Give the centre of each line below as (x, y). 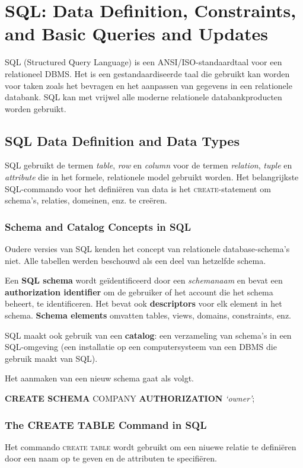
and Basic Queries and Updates (136, 34)
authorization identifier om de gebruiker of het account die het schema (139, 292)
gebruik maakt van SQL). (51, 358)
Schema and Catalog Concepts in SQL (98, 226)
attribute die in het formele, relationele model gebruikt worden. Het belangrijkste (152, 177)
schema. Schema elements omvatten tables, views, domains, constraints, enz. (148, 315)
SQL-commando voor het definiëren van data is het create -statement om (138, 188)
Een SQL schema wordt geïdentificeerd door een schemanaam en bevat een (144, 280)
